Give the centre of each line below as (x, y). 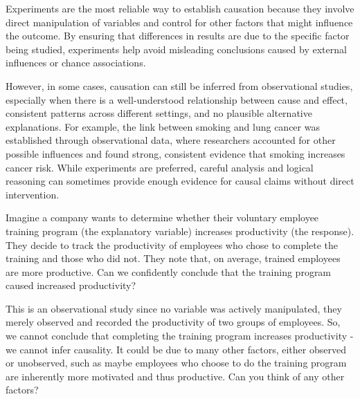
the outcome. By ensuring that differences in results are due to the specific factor (178, 36)
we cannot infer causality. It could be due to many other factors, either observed (176, 349)
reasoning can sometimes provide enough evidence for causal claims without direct (180, 181)
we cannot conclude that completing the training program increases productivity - (180, 336)
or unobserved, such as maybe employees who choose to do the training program (176, 363)
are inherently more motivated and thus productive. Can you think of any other (175, 376)
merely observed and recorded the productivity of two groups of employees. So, (173, 322)
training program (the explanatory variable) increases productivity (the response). (180, 231)
